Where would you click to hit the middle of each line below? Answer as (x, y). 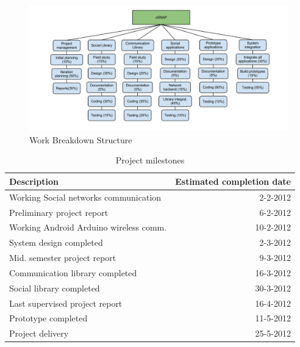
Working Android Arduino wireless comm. (88, 227)
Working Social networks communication (85, 197)
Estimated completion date (233, 181)
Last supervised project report (66, 303)
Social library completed (55, 288)
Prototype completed (48, 318)
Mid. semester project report (63, 258)
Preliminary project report (59, 212)
